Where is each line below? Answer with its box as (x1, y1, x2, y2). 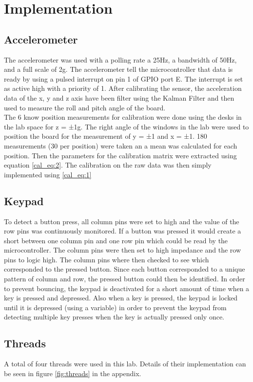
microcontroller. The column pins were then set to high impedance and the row (4, 245, 241, 255)
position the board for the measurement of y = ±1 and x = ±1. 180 (4, 131, 207, 141)
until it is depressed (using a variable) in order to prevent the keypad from (4, 302, 227, 312)
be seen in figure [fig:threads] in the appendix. (4, 368, 141, 378)
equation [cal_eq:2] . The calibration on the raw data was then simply (4, 160, 212, 170)
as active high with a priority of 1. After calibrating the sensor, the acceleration (4, 83, 242, 93)
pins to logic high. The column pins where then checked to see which (4, 254, 209, 264)
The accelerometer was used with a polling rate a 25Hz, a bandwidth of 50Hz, (4, 54, 237, 64)
